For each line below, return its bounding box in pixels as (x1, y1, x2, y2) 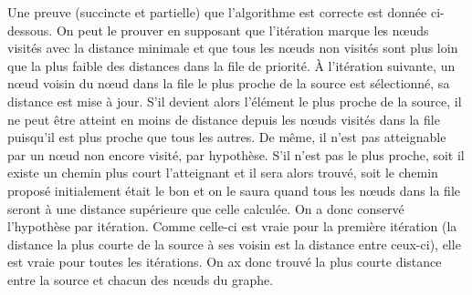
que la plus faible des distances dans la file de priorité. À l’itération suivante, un (7, 56, 456, 75)
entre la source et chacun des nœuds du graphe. (7, 270, 274, 289)
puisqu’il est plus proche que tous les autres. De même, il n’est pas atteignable (7, 127, 446, 147)
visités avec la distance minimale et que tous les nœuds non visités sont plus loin (7, 38, 458, 57)
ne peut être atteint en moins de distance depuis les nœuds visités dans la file (7, 109, 440, 128)
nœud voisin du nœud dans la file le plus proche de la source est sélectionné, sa (7, 74, 450, 93)
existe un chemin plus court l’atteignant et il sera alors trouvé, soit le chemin (7, 163, 438, 182)
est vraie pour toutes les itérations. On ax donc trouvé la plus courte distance (7, 252, 442, 271)
